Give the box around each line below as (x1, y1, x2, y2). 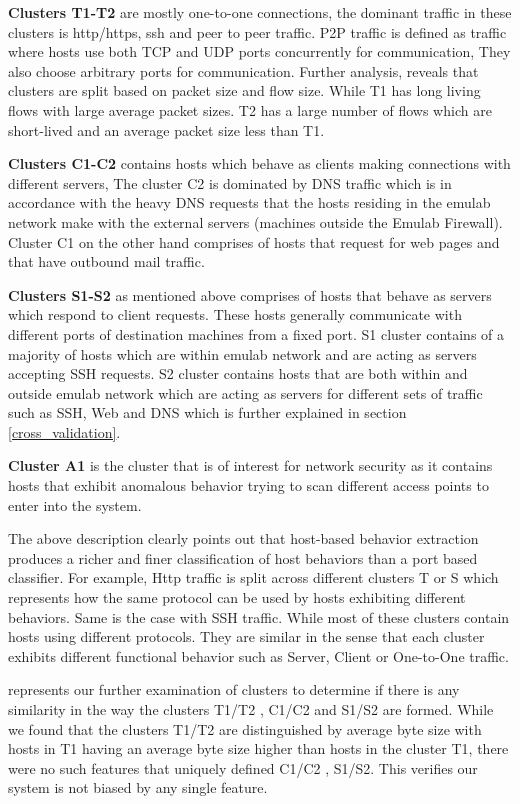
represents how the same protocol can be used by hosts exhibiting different (8, 587, 466, 608)
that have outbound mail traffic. (8, 251, 205, 272)
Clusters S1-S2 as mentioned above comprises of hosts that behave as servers (8, 284, 492, 305)
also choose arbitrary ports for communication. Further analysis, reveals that (8, 60, 479, 81)
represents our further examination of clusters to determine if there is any (8, 679, 460, 700)
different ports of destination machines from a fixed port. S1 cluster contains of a (8, 323, 505, 344)
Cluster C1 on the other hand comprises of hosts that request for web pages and (8, 231, 500, 252)
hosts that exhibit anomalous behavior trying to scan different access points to (8, 475, 489, 496)
